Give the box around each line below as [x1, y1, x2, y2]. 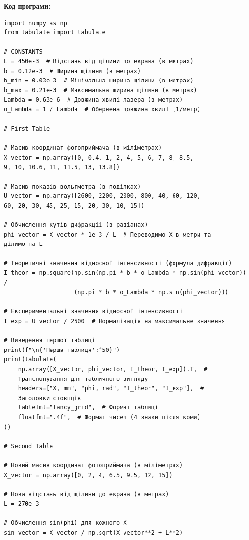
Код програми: [4, 1, 50, 11]
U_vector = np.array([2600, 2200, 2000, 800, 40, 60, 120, [4, 192, 200, 200]
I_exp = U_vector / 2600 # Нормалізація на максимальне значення [4, 318, 225, 324]
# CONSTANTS [4, 48, 43, 55]
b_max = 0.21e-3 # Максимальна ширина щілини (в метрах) [4, 86, 197, 94]
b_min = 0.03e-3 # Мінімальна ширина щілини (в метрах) [4, 77, 194, 84]
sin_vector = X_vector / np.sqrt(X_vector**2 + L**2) [4, 529, 183, 537]
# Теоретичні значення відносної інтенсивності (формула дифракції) [4, 260, 232, 267]
